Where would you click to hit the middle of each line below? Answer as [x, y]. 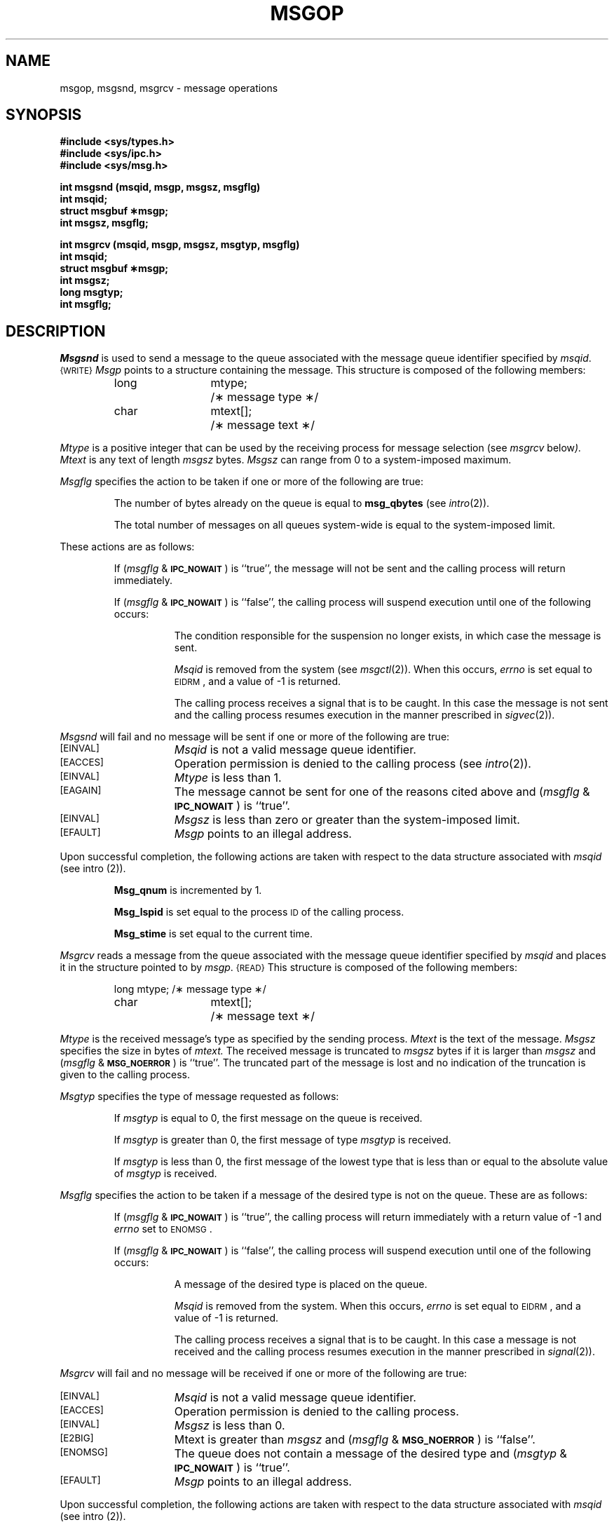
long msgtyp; [91, 292]
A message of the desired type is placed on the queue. [301, 1284]
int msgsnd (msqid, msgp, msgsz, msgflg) [160, 187]
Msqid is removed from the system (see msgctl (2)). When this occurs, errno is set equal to [383, 670]
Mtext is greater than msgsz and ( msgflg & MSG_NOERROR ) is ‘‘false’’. [355, 1440]
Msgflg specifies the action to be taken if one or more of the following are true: [242, 482]
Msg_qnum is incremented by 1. [188, 890]
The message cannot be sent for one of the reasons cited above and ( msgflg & [382, 792]
